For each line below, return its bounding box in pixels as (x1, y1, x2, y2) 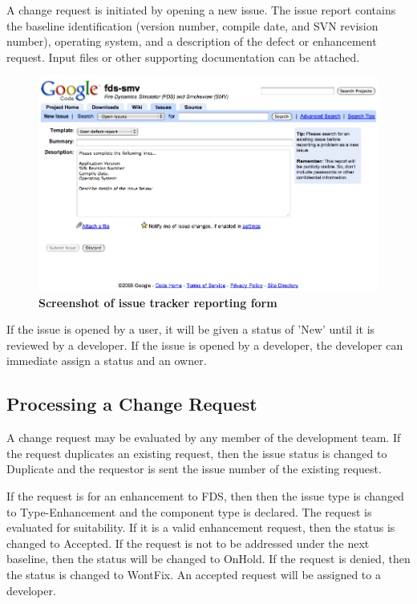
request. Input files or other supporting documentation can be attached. (6, 48, 360, 65)
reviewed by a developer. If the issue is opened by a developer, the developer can (6, 336, 403, 353)
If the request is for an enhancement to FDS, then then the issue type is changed (6, 487, 404, 504)
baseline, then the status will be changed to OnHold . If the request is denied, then (6, 550, 411, 567)
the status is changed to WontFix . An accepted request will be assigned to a (6, 565, 381, 582)
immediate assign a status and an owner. (6, 352, 207, 369)
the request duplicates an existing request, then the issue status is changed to (6, 444, 387, 461)
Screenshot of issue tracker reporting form (38, 294, 277, 310)
